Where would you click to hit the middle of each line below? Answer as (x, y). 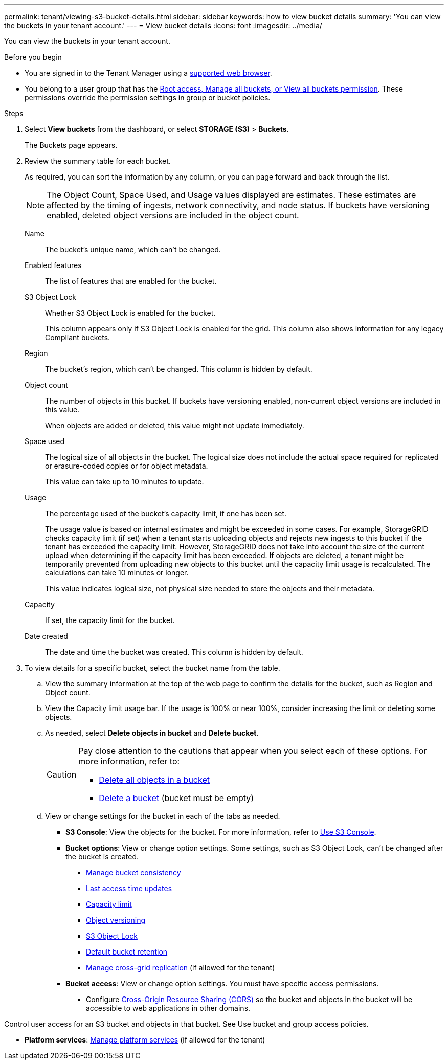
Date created (46, 636)
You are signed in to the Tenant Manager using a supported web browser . (148, 73)
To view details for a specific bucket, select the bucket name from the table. (152, 668)
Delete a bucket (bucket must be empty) (176, 798)
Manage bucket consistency (133, 872)
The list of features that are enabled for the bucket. (131, 281)
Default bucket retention (127, 952)
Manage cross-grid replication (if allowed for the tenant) (181, 968)
